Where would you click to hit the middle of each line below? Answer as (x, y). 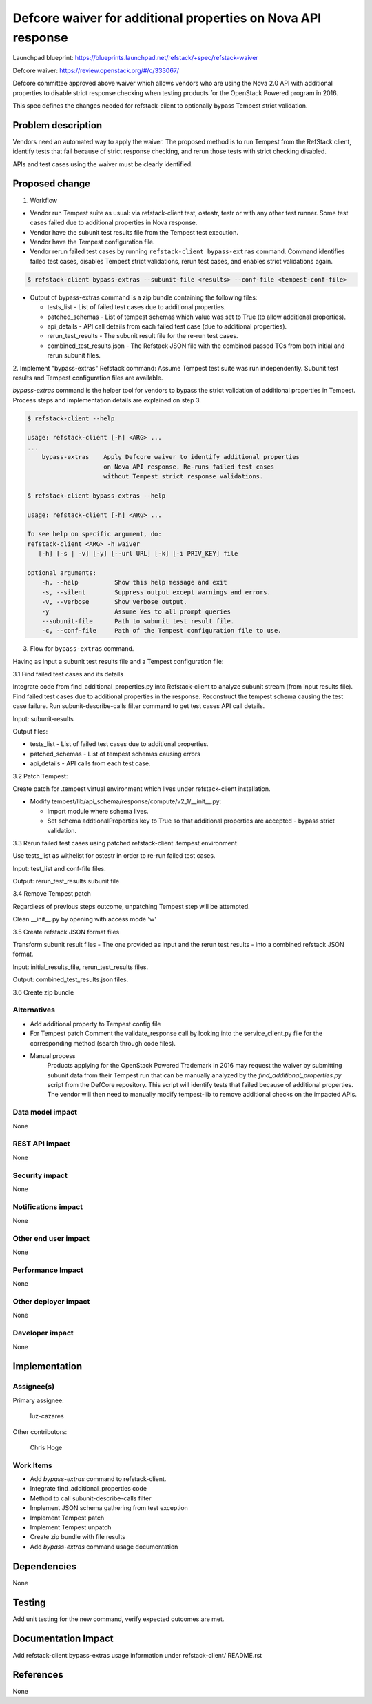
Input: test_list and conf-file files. (59, 868)
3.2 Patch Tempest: (40, 776)
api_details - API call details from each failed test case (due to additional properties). (167, 326)
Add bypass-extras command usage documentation (104, 1547)
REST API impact (41, 1144)
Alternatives (34, 1010)
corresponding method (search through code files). (103, 1043)
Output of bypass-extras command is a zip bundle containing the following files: (144, 297)
